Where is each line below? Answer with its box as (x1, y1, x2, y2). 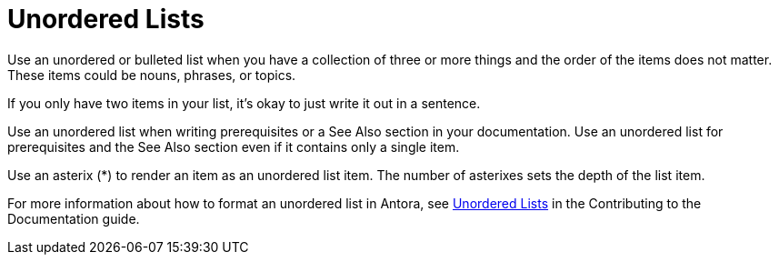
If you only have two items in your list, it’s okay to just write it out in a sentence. (7, 95, 481, 111)
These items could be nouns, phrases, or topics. (7, 66, 296, 83)
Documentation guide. (7, 210, 140, 227)
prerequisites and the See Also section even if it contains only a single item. (7, 138, 460, 155)
